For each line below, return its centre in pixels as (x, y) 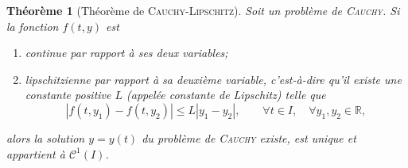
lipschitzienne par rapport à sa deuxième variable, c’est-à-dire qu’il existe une (213, 79)
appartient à (36, 153)
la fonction (33, 26)
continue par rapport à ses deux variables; (126, 53)
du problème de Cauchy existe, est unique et (249, 137)
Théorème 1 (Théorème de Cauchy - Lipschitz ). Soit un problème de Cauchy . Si (203, 10)
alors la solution (46, 137)
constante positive (68, 95)
